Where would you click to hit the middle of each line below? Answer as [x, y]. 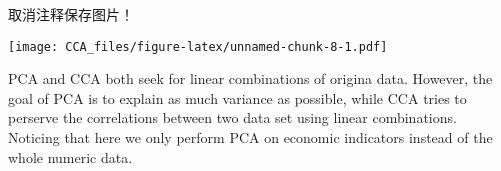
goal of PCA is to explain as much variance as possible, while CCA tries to [237, 97]
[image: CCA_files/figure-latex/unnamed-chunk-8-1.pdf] [198, 46]
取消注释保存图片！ [71, 14]
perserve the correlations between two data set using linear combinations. [232, 117]
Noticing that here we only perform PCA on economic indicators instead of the [250, 137]
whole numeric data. [70, 156]
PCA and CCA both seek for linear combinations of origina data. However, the [250, 78]
